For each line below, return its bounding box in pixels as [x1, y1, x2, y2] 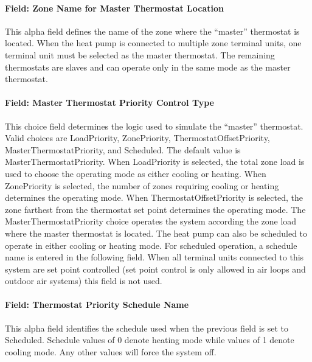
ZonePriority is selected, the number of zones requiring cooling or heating [5, 179, 279, 192]
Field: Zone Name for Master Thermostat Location [5, 1, 224, 14]
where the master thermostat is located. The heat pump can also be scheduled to [5, 226, 308, 239]
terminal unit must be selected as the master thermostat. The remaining [5, 48, 275, 61]
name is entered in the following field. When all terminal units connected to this [5, 251, 304, 263]
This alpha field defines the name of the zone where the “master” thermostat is [5, 24, 300, 37]
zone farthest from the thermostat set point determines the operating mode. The [5, 203, 306, 215]
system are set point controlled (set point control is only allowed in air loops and [5, 262, 306, 275]
